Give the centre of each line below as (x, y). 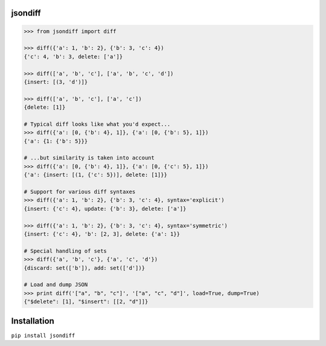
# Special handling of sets (65, 251)
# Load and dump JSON (56, 285)
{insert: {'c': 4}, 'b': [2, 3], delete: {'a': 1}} (102, 234)
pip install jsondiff (43, 335)
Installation (33, 321)
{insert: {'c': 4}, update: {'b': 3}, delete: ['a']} (105, 209)
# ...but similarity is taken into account (89, 158)
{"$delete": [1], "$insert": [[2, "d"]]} (86, 302)
